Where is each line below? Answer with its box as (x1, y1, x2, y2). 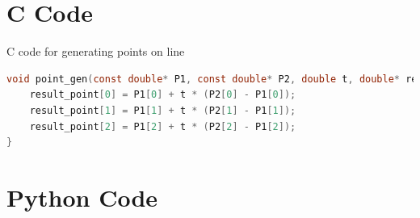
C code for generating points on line (6, 43, 185, 60)
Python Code (6, 180, 158, 213)
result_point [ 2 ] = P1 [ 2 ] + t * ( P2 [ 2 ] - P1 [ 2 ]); (29, 120, 296, 132)
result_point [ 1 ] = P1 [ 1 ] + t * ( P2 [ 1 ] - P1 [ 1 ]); (29, 104, 296, 116)
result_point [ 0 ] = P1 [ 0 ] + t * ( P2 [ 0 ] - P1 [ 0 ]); (29, 89, 296, 101)
